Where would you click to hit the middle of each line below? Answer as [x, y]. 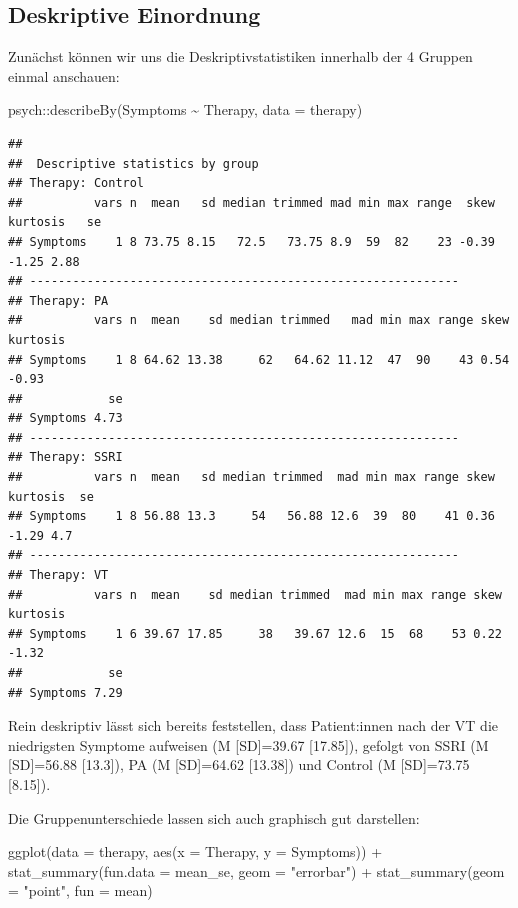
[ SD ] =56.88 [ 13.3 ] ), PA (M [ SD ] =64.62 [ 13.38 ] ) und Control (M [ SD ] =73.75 [239, 764]
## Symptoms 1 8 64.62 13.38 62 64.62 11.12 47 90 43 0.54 [259, 359]
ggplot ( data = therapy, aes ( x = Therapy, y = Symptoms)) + [195, 851]
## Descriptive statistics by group [133, 163]
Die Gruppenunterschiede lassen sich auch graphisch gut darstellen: [214, 817]
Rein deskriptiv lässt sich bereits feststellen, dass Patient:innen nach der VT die [253, 725]
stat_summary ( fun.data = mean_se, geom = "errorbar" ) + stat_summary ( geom [256, 870]
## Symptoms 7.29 [65, 692]
